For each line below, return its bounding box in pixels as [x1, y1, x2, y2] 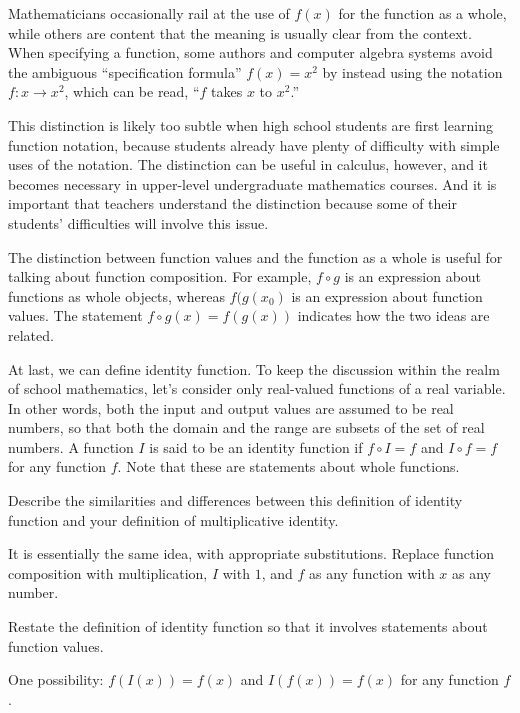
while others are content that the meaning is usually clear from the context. [8, 22, 472, 43]
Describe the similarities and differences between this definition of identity [8, 490, 463, 511]
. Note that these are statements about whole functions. [117, 456, 460, 477]
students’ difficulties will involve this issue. [8, 212, 269, 233]
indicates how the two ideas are [297, 305, 490, 326]
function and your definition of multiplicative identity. [8, 509, 339, 530]
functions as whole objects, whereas [8, 285, 225, 306]
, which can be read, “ [64, 81, 200, 102]
